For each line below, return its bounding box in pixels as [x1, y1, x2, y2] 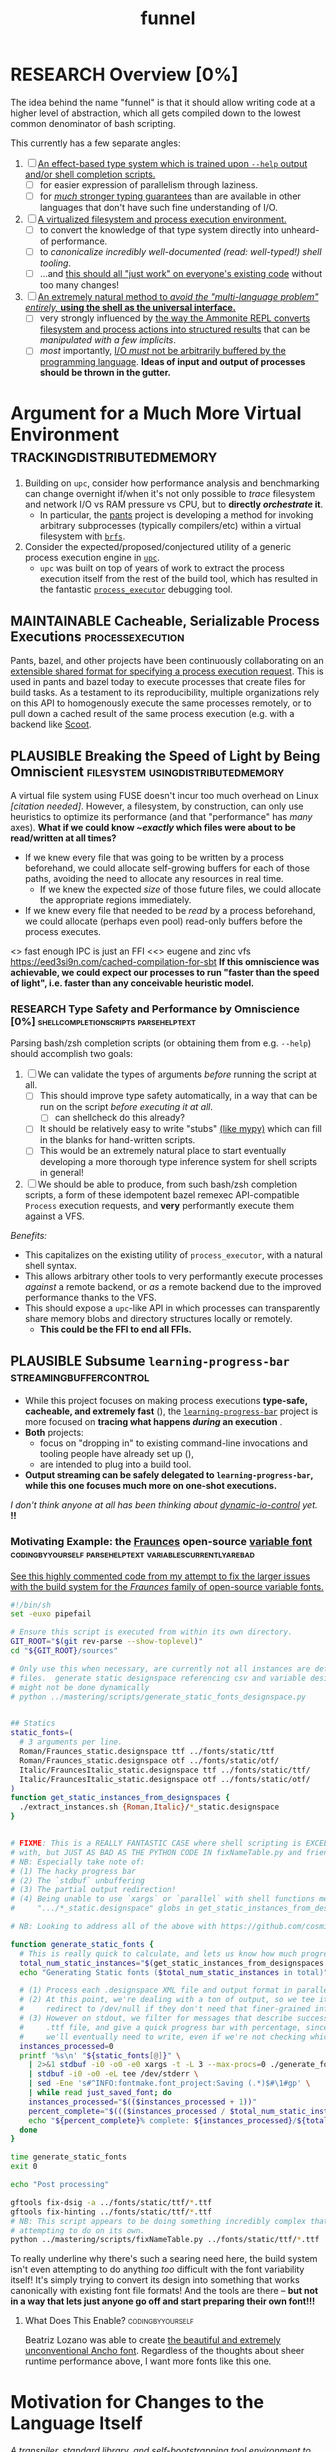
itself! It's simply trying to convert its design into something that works [10, 2274, 300, 2286]
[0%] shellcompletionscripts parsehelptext [10, 1014, 197, 1028]
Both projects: [24, 1427, 84, 1439]
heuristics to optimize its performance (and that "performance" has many [10, 810, 313, 822]
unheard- [280, 224, 320, 236]
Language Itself [10, 2412, 143, 2434]
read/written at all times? [10, 832, 117, 844]
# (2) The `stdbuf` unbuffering [10, 1875, 145, 1886]
